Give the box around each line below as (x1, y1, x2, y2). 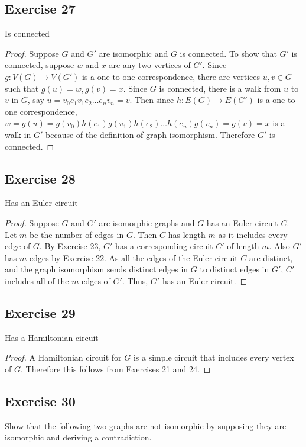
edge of (5, 240, 31, 252)
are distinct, (249, 251, 293, 263)
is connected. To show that (180, 47, 277, 59)
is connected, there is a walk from (159, 82, 281, 94)
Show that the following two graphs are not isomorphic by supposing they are (5, 419, 287, 432)
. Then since (129, 94, 174, 106)
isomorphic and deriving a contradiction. (5, 431, 152, 443)
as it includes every (218, 228, 288, 240)
